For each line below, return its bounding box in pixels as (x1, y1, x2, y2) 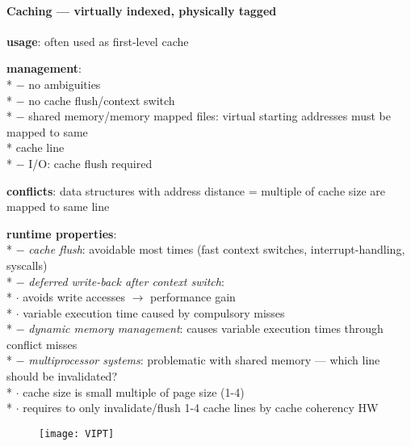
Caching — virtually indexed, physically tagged (6, 2, 277, 19)
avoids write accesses (23, 288, 125, 305)
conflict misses (6, 335, 78, 352)
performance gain (149, 288, 236, 305)
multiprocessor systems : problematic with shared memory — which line (28, 351, 380, 368)
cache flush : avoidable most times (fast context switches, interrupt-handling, (28, 241, 405, 258)
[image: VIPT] (39, 427, 115, 440)
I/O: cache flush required (28, 154, 153, 171)
